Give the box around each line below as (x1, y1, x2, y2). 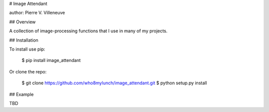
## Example (9, 91, 34, 97)
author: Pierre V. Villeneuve (9, 10, 65, 16)
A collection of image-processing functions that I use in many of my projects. (9, 28, 168, 34)
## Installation (9, 37, 38, 43)
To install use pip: (9, 46, 45, 52)
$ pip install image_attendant (21, 57, 81, 63)
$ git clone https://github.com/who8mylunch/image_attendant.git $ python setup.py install (21, 80, 207, 86)
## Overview (9, 19, 36, 25)
